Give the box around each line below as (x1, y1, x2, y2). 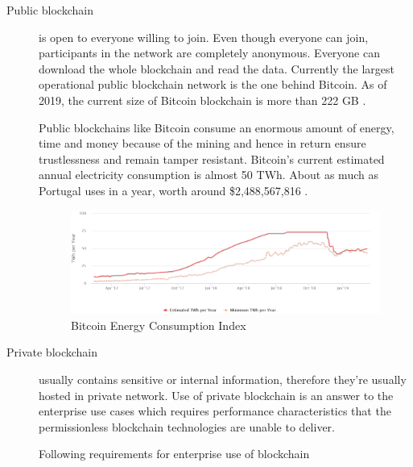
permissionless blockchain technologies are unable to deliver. (39, 418, 335, 435)
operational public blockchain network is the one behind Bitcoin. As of (39, 76, 387, 93)
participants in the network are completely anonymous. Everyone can (39, 44, 381, 61)
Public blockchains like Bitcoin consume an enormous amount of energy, (39, 119, 394, 136)
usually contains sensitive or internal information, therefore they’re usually (39, 370, 407, 387)
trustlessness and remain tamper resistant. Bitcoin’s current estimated (39, 150, 385, 167)
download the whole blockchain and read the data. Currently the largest (39, 60, 395, 77)
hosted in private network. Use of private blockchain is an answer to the (39, 386, 394, 403)
